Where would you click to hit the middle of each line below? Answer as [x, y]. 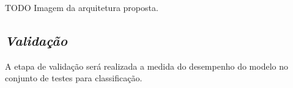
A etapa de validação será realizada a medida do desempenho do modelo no [146, 66]
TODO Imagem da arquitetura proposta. [82, 7]
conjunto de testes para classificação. [74, 78]
